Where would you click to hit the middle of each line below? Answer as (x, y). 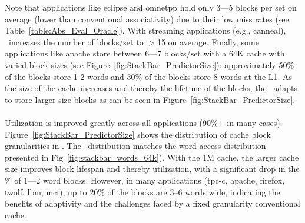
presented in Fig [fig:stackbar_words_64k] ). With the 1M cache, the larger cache (152, 157)
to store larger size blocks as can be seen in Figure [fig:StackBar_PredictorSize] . (150, 99)
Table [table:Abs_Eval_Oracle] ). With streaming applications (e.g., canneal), (145, 30)
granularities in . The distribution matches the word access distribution (135, 146)
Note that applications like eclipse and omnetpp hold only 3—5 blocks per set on (151, 7)
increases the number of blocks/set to (76, 41)
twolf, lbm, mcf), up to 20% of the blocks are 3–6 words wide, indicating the (142, 192)
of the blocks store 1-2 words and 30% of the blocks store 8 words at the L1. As (149, 76)
